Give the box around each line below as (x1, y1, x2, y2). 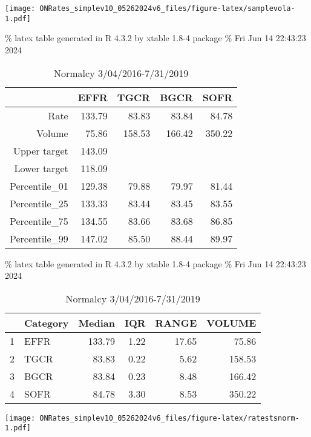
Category (24, 315, 69, 330)
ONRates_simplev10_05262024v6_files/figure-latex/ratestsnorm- (39, 413, 300, 422)
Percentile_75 (10, 213, 68, 228)
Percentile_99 (10, 231, 68, 245)
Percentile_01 (10, 178, 68, 193)
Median (78, 315, 115, 330)
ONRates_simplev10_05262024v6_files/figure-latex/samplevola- (39, 4, 295, 13)
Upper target (13, 143, 68, 158)
